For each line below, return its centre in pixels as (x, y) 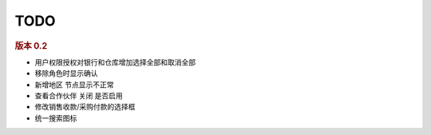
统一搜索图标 (56, 118)
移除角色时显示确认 (66, 73)
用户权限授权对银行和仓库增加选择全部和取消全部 (115, 62)
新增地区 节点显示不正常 (74, 85)
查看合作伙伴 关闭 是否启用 (79, 95)
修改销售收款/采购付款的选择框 (85, 107)
